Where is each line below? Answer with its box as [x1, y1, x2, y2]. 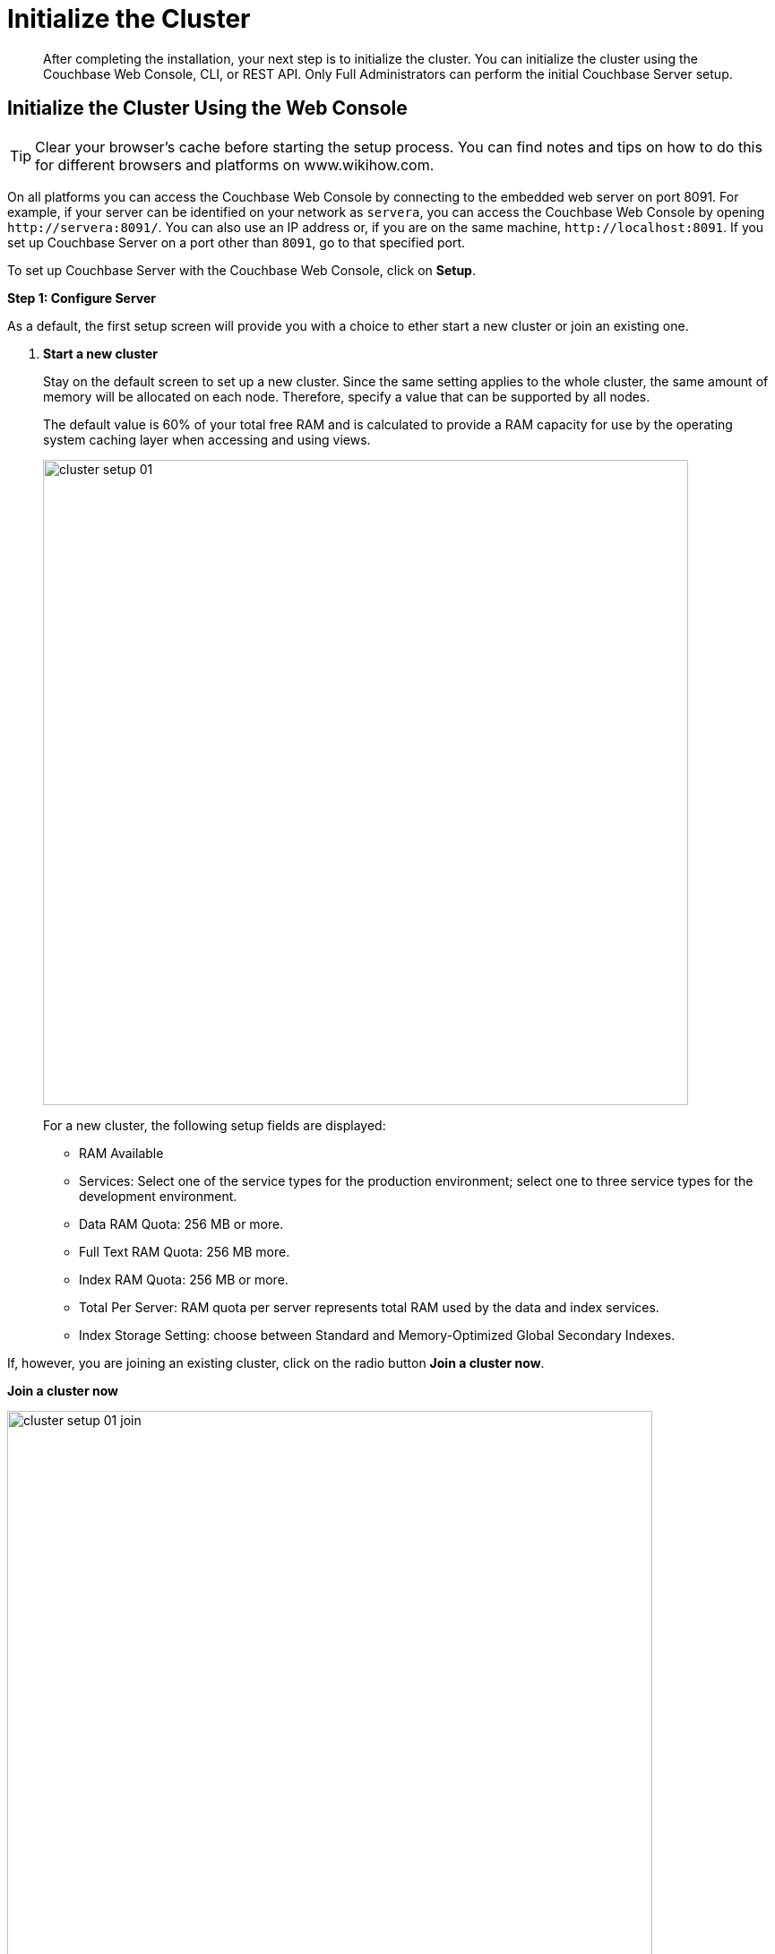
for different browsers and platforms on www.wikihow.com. [35, 155, 435, 174]
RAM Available [79, 1145, 164, 1161]
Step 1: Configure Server [7, 290, 156, 306]
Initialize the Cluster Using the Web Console [7, 97, 408, 120]
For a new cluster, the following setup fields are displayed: [43, 1117, 386, 1133]
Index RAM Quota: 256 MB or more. [79, 1271, 288, 1287]
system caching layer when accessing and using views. [43, 431, 371, 447]
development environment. [79, 1188, 237, 1204]
